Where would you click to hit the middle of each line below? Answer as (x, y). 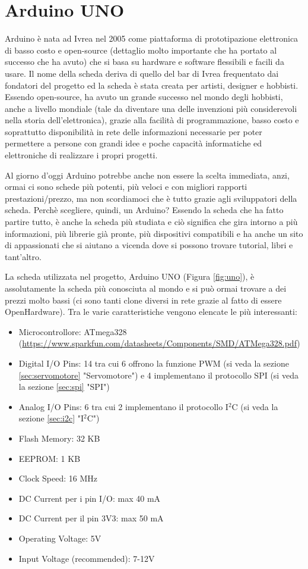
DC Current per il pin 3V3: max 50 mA (91, 518)
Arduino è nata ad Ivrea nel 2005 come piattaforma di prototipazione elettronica (152, 38)
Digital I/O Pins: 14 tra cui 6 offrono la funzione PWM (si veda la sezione (154, 363)
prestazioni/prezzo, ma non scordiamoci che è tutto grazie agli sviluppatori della (151, 198)
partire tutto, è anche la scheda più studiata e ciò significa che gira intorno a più (151, 222)
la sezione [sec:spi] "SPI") (64, 387)
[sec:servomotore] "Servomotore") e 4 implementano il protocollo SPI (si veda (158, 375)
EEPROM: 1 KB (50, 458)
